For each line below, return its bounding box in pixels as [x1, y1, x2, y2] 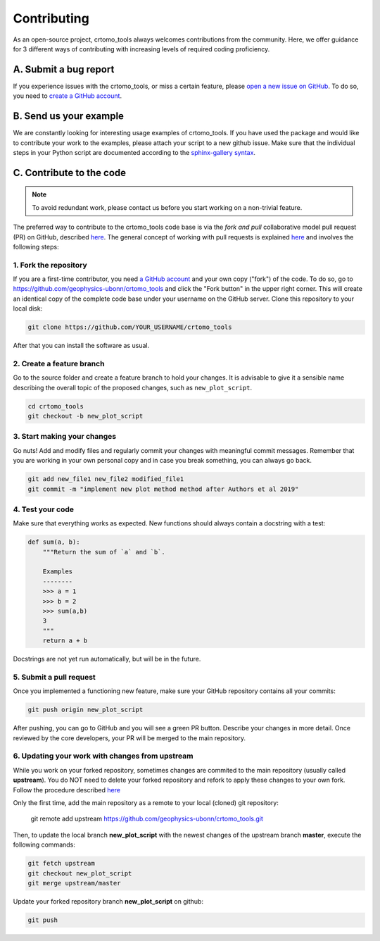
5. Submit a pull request [13, 672, 96, 682]
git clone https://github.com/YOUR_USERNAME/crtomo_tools [27, 323, 232, 331]
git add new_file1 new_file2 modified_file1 [27, 475, 184, 483]
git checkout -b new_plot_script [27, 412, 144, 420]
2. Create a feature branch [13, 359, 105, 368]
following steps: [13, 242, 59, 251]
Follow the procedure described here [13, 785, 121, 794]
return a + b [42, 637, 88, 644]
